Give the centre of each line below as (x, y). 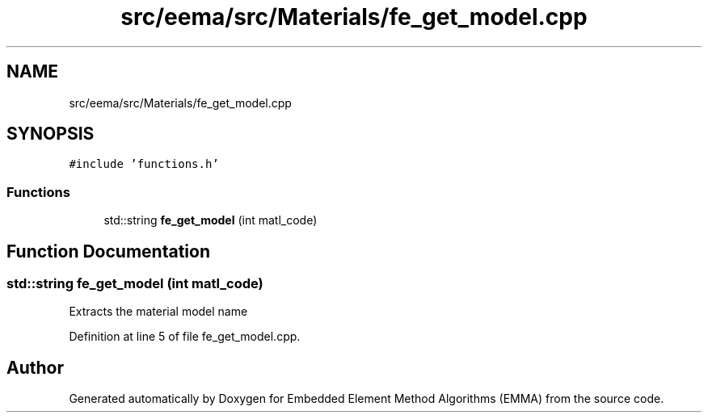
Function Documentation (108, 251)
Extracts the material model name (158, 312)
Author (35, 367)
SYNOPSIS (51, 134)
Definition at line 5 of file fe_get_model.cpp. (185, 337)
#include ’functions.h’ (144, 164)
